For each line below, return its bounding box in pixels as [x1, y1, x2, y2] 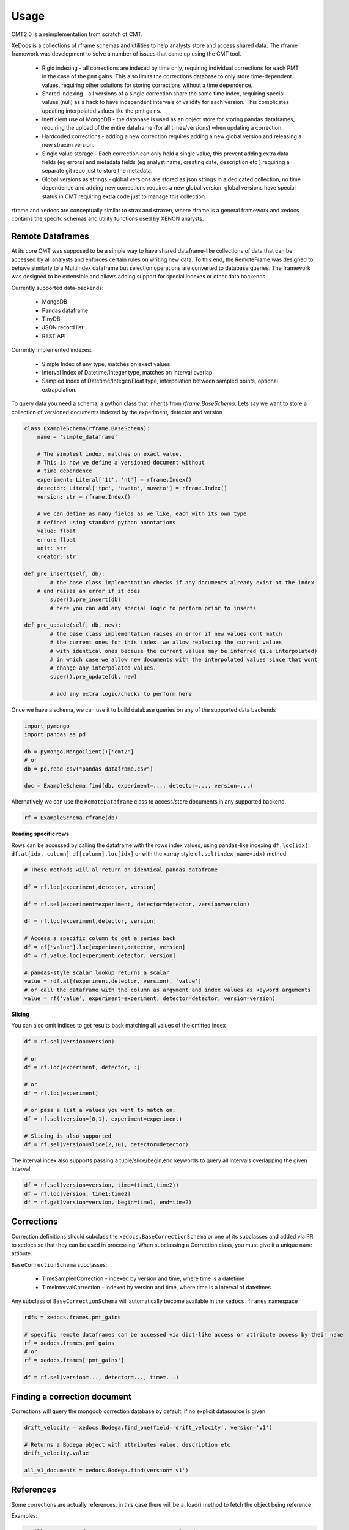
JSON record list [42, 324, 84, 331]
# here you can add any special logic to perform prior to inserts [50, 605, 257, 611]
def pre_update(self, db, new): [24, 622, 122, 629]
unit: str [37, 545, 67, 551]
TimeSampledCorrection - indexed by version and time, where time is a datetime [42, 1275, 244, 1282]
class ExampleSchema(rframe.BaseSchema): [24, 425, 150, 431]
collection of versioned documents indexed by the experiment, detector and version [11, 408, 223, 416]
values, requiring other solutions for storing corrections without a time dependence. [42, 81, 253, 89]
